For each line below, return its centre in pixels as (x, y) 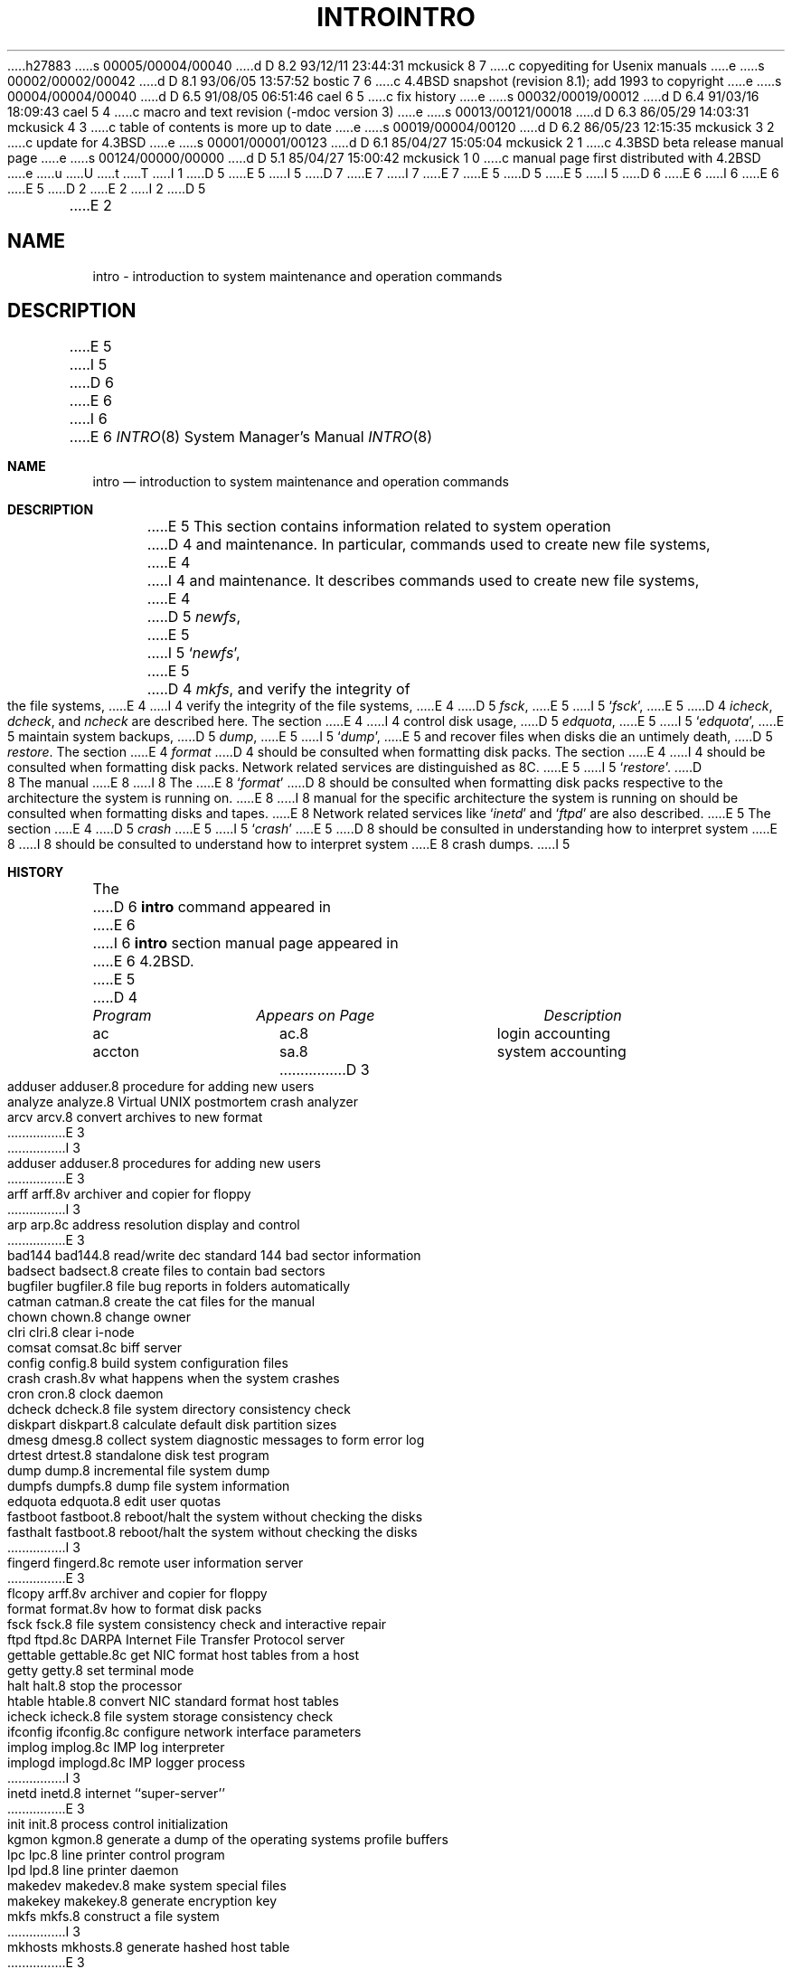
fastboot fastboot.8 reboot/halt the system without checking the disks (215, 1517)
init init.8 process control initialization (118, 1824)
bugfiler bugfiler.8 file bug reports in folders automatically (179, 1286)
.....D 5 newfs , (194, 617)
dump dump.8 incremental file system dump (139, 1471)
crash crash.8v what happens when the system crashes (174, 1379)
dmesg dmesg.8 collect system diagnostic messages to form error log (216, 1440)
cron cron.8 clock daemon (85, 1394)
